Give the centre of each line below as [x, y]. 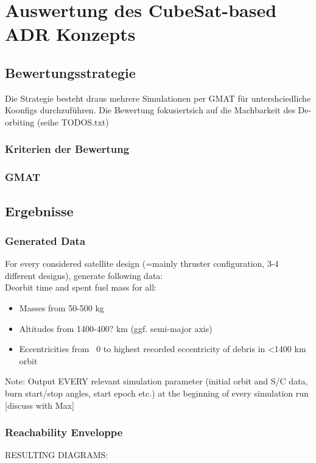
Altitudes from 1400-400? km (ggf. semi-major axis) [116, 328]
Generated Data [45, 240]
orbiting [20, 122]
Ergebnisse [39, 210]
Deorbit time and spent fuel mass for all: [81, 287]
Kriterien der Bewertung [67, 149]
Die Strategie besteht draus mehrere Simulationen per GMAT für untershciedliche [158, 98]
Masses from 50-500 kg [61, 308]
